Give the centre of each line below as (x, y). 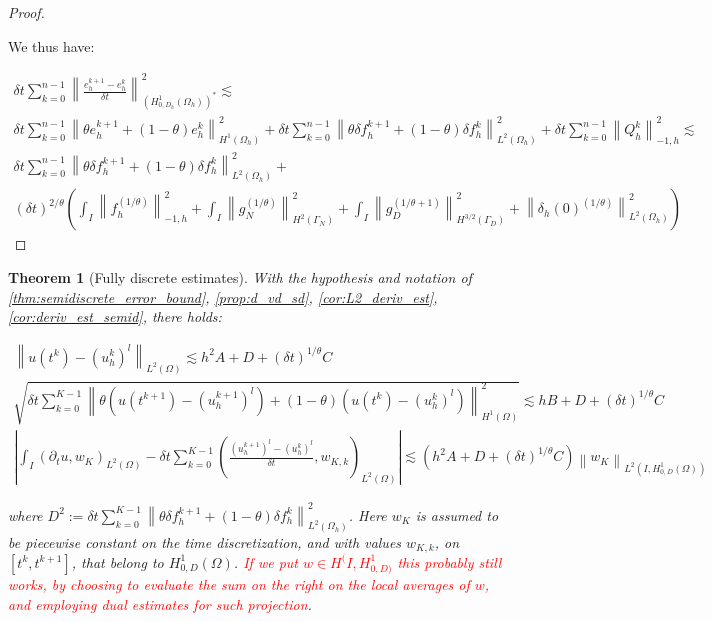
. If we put (265, 561)
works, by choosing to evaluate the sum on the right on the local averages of (239, 583)
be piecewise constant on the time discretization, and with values (205, 541)
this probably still (449, 561)
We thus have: (51, 45)
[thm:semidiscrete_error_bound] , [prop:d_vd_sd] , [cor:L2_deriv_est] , (223, 296)
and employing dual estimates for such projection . (160, 603)
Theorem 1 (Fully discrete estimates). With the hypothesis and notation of (240, 276)
